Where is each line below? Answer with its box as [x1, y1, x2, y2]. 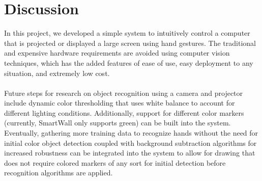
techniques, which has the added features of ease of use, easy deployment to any [4, 57, 253, 68]
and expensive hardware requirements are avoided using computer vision [4, 47, 230, 58]
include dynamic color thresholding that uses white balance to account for [4, 97, 235, 108]
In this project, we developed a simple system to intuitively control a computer [4, 28, 250, 38]
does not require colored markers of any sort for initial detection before [4, 157, 226, 168]
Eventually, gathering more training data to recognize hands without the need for [4, 127, 258, 138]
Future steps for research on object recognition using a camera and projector [4, 87, 243, 98]
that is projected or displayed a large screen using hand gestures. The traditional [4, 37, 256, 48]
